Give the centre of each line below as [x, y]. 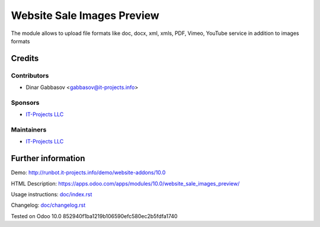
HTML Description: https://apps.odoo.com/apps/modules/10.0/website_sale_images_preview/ [125, 183]
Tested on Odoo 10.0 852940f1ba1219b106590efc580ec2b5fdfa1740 [94, 216]
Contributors [30, 75]
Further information [48, 159]
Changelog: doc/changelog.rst [48, 205]
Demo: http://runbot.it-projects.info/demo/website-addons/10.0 [88, 172]
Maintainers [29, 130]
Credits [25, 58]
